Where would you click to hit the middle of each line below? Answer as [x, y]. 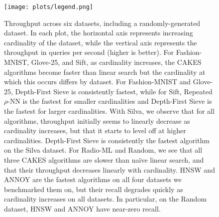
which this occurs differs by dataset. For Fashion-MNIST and [98, 82]
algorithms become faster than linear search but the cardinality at [105, 72]
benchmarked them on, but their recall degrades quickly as [94, 189]
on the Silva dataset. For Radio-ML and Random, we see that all [103, 150]
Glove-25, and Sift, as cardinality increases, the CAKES [116, 62]
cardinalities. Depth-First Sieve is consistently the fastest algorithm [107, 140]
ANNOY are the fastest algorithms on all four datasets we [93, 179]
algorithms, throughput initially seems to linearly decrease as [97, 120]
